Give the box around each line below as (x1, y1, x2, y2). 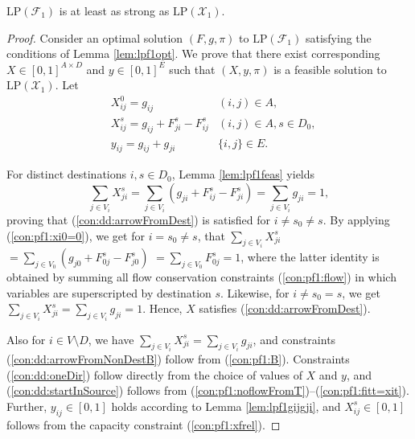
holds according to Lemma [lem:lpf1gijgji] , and (111, 397, 341, 414)
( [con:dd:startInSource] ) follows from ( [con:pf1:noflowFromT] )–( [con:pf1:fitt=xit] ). (6, 382, 409, 399)
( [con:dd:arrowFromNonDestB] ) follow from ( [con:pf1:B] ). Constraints (6, 351, 350, 367)
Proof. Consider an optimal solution (6, 29, 183, 46)
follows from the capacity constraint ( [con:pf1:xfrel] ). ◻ (6, 416, 281, 433)
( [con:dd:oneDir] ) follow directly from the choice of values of (6, 366, 302, 383)
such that (169, 60, 216, 77)
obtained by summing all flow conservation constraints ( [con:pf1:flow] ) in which (6, 269, 397, 285)
